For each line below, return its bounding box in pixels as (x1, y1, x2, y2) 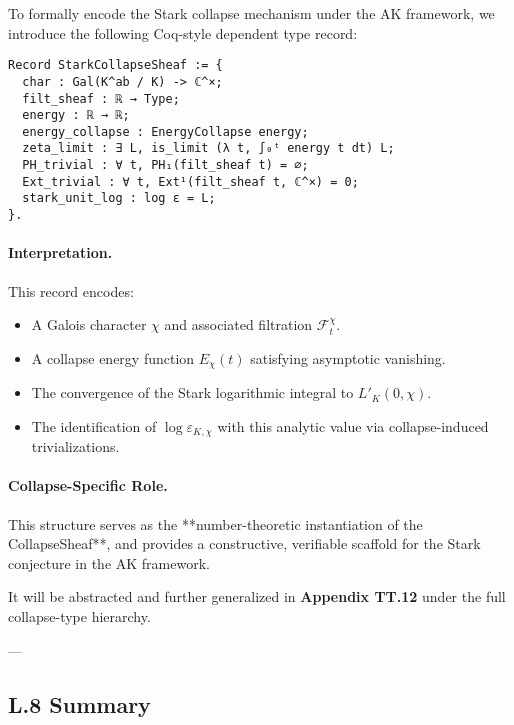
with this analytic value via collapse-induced (217, 415, 489, 436)
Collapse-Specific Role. (8, 475, 168, 496)
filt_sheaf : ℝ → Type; (22, 91, 180, 106)
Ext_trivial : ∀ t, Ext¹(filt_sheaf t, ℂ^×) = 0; (22, 174, 359, 189)
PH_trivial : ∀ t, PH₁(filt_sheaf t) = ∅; (22, 158, 309, 173)
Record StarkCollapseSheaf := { (8, 58, 223, 73)
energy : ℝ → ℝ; (22, 108, 130, 123)
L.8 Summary (8, 688, 151, 719)
